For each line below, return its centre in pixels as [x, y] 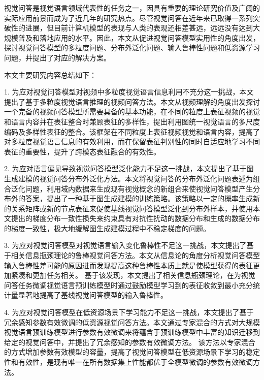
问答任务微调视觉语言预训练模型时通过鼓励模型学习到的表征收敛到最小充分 [128, 285]
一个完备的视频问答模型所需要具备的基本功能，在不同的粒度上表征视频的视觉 [132, 112]
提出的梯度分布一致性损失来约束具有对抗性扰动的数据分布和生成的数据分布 [135, 218]
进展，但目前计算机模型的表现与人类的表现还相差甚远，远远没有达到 [139, 28]
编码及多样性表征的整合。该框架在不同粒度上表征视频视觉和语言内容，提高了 [132, 131]
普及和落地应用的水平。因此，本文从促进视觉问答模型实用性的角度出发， [139, 37]
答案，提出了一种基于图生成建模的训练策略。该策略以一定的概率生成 [139, 198]
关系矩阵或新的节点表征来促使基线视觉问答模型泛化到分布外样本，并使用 [132, 208]
